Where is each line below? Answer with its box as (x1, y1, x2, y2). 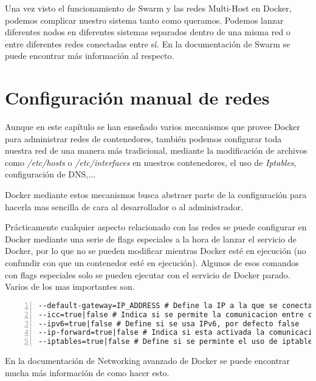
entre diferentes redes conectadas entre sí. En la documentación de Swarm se (5, 37, 290, 50)
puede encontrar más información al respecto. (5, 49, 174, 62)
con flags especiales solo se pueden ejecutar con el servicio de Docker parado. (5, 268, 290, 281)
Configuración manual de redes (5, 85, 270, 110)
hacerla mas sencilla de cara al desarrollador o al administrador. (5, 200, 243, 213)
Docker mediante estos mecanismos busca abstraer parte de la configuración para (5, 188, 307, 201)
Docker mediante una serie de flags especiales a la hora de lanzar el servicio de (5, 232, 297, 245)
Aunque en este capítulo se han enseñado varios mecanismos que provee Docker (5, 120, 300, 133)
